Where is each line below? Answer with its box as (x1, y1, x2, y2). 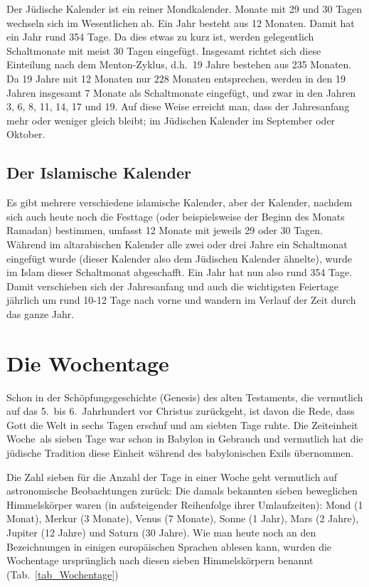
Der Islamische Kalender (6, 162, 191, 184)
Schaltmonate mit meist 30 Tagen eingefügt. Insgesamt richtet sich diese (6, 43, 321, 58)
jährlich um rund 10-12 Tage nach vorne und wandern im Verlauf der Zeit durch (6, 292, 356, 307)
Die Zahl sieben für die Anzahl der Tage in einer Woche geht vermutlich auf (6, 469, 338, 484)
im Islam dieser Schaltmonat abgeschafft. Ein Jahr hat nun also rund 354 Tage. (6, 265, 353, 280)
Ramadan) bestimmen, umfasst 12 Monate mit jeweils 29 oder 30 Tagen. (6, 223, 323, 238)
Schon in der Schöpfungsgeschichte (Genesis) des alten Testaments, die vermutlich (6, 389, 363, 404)
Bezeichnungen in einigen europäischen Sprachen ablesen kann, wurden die (6, 539, 332, 554)
